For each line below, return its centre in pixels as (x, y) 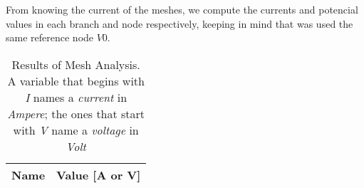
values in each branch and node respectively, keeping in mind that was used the (180, 23)
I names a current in (76, 97)
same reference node (50, 37)
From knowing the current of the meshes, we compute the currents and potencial (182, 9)
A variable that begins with (76, 80)
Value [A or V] (99, 174)
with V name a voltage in (76, 130)
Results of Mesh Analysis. (76, 64)
